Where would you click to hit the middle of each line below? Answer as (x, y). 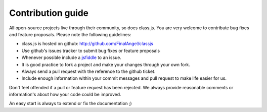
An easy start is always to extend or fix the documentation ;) (70, 104)
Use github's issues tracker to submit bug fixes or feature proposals (91, 51)
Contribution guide (49, 13)
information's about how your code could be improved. (65, 95)
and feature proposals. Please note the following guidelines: (70, 34)
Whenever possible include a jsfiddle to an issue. (71, 57)
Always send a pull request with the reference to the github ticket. (89, 71)
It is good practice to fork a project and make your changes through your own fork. (106, 64)
